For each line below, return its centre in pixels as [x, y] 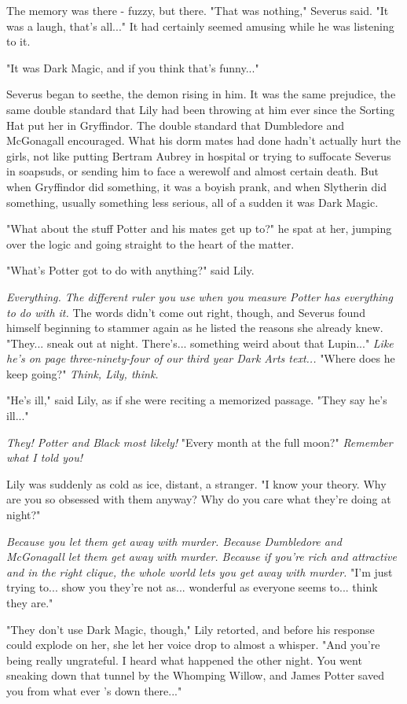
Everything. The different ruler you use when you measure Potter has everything [200, 296]
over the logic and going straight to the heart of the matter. [150, 243]
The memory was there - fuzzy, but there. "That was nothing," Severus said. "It [198, 10]
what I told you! [45, 457]
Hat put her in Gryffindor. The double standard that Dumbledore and [175, 125]
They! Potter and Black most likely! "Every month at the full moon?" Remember [200, 442]
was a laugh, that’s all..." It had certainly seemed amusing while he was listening [200, 26]
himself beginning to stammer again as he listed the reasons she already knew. [195, 328]
